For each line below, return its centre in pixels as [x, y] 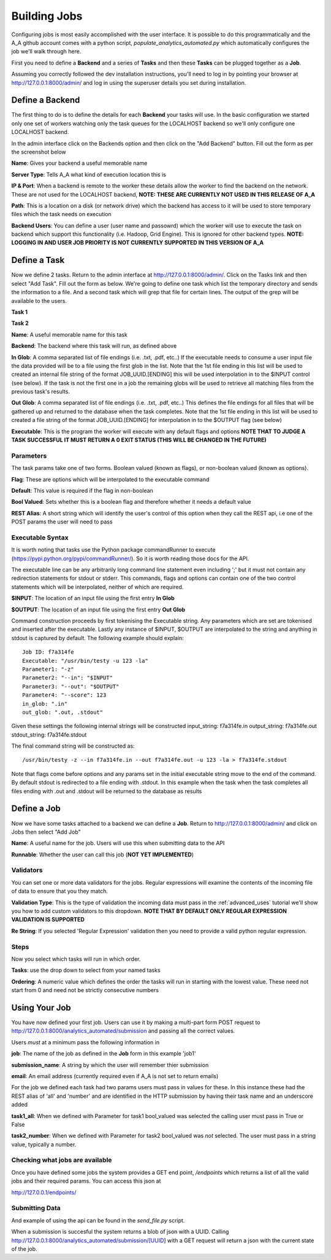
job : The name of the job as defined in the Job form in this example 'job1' [104, 1054]
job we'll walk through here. [46, 52]
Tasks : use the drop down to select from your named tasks [86, 970]
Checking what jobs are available [62, 1160]
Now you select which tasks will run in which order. [76, 959]
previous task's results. [41, 392]
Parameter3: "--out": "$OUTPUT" [71, 686]
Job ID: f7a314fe [48, 652]
